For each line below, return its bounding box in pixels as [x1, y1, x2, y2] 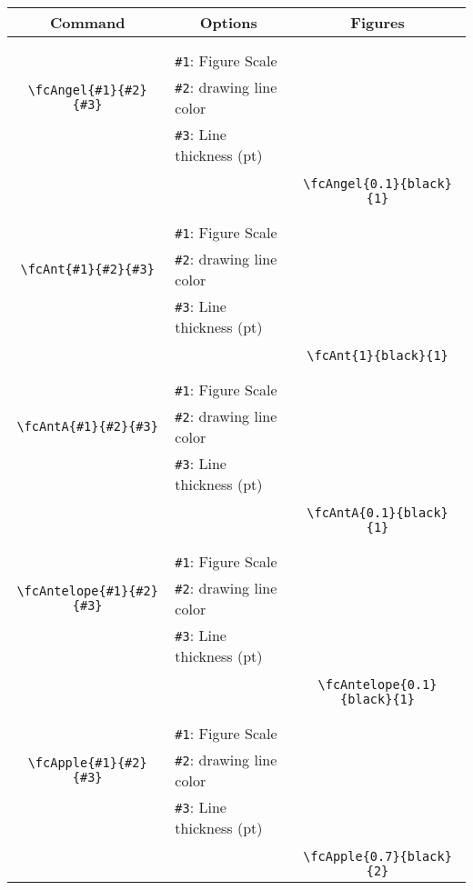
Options [199, 12, 257, 33]
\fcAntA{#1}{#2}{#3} [16, 419, 158, 434]
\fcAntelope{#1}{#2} [16, 584, 158, 598]
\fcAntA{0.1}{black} [307, 505, 448, 520]
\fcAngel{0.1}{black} [303, 176, 452, 191]
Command [49, 12, 126, 33]
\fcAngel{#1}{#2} [27, 83, 147, 97]
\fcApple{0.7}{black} [303, 849, 452, 864]
